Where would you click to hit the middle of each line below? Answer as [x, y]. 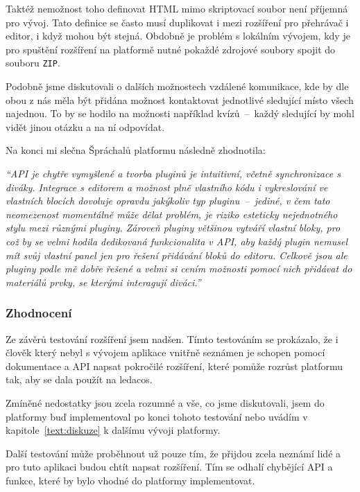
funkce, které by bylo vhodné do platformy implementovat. [130, 480]
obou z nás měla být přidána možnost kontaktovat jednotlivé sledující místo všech [180, 99]
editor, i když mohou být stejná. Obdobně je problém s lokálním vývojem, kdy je [178, 36]
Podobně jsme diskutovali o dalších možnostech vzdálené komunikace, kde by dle [177, 86]
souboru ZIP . [33, 63]
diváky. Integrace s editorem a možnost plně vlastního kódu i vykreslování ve [167, 187]
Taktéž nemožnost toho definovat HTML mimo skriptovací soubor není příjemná [177, 8]
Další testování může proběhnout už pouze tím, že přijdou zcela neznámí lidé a [173, 453]
